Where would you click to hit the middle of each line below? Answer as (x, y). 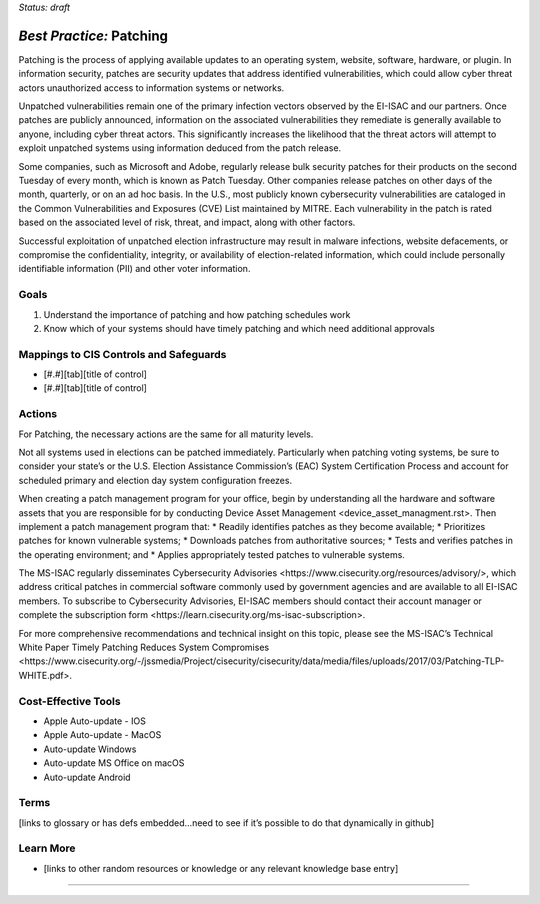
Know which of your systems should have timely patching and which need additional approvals (239, 328)
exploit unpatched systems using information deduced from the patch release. (180, 148)
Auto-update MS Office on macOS (114, 763)
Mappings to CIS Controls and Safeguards (122, 354)
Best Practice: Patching (93, 35)
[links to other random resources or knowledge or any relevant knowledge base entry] (221, 868)
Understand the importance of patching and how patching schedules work (197, 314)
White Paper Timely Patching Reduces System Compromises (144, 647)
